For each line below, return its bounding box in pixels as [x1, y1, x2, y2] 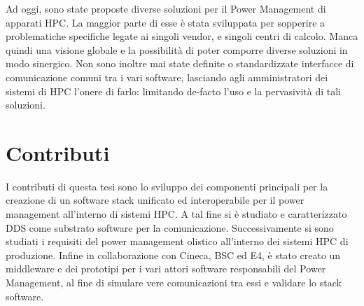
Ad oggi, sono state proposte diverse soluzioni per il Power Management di [6, 1, 326, 15]
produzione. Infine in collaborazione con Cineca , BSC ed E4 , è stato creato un [6, 247, 341, 262]
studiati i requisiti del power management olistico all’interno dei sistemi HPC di [6, 234, 349, 249]
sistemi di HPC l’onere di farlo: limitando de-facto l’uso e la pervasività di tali [6, 83, 341, 98]
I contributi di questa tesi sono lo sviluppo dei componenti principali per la [6, 179, 328, 193]
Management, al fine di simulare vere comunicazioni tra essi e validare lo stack [6, 275, 342, 290]
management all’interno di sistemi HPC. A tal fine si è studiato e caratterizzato [6, 207, 347, 221]
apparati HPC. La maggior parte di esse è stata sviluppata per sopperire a [6, 15, 325, 29]
